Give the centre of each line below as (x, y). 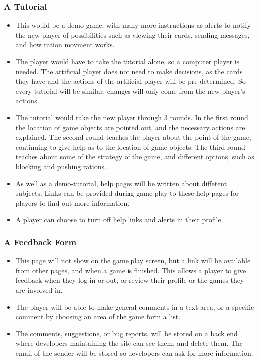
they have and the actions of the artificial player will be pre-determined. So (130, 81)
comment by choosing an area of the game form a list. (98, 316)
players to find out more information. (72, 202)
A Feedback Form (40, 241)
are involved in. (39, 289)
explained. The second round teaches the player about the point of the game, (133, 137)
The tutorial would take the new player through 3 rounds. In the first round (132, 117)
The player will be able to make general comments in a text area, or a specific (135, 306)
